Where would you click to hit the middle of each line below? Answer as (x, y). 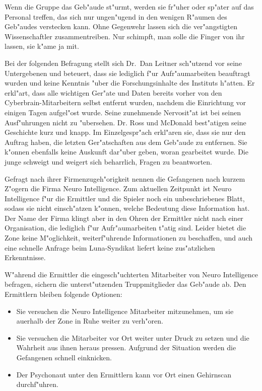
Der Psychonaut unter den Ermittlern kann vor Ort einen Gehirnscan (124, 374)
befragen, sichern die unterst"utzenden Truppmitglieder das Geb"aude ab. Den (125, 284)
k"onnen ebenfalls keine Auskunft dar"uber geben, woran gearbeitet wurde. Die (126, 152)
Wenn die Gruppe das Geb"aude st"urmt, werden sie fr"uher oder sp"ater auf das (129, 7)
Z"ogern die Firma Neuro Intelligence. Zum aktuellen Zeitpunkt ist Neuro (118, 188)
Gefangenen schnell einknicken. (64, 357)
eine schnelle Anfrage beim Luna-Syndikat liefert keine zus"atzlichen (110, 247)
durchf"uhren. (37, 384)
